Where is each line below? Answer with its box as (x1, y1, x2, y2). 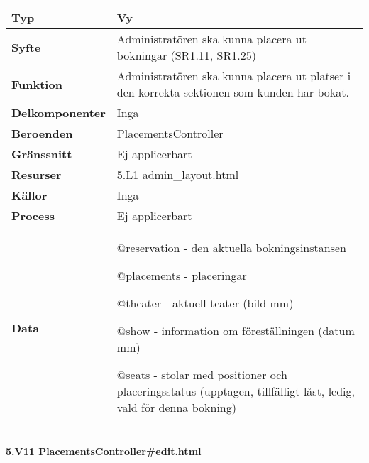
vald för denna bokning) (116, 399, 236, 415)
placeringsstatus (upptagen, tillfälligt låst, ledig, (116, 383, 355, 399)
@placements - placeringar (116, 267, 247, 283)
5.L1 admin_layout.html (116, 166, 239, 183)
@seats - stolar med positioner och (116, 366, 287, 383)
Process (11, 207, 55, 224)
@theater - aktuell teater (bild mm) (116, 295, 294, 311)
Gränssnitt (11, 146, 72, 162)
